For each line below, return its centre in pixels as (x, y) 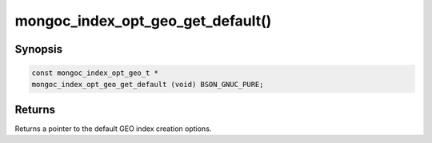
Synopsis (39, 49)
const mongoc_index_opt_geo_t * (95, 73)
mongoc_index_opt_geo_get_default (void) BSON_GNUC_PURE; (148, 84)
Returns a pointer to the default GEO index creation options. (113, 129)
